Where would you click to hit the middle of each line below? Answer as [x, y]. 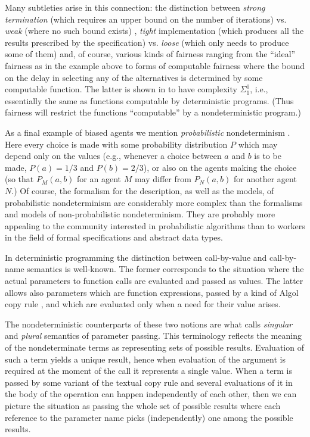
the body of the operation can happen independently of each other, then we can [151, 394]
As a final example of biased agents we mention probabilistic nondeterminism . [148, 132]
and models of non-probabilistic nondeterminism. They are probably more [140, 214]
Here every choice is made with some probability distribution [116, 144]
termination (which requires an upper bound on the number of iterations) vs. [146, 19]
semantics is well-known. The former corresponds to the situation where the [165, 269]
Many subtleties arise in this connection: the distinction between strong [135, 7]
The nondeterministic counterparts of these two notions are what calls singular [149, 324]
